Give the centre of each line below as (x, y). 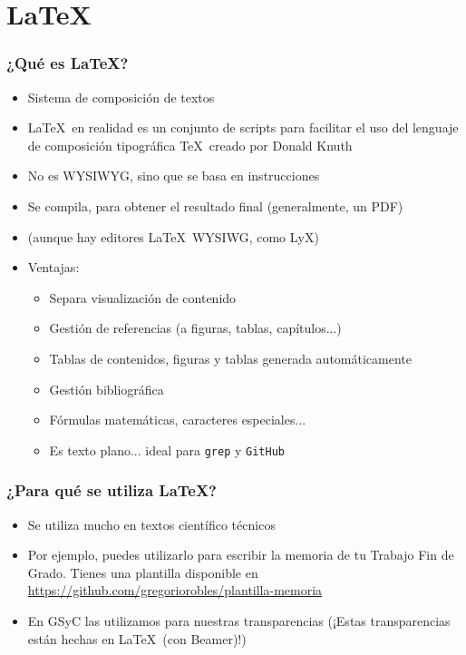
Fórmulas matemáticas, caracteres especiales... (178, 420)
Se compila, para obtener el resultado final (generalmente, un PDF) (215, 205)
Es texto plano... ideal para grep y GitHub (167, 450)
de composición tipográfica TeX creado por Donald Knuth (190, 145)
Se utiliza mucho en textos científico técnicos (151, 524)
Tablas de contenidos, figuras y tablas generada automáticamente (230, 358)
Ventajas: (53, 267)
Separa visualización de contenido (143, 297)
